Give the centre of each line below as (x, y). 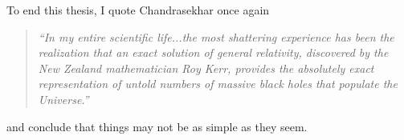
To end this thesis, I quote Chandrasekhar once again (138, 10)
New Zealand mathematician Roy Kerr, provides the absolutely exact (206, 68)
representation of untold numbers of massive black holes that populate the (218, 84)
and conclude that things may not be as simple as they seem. (157, 126)
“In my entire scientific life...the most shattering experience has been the (216, 36)
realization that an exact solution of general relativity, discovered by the (213, 52)
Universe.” (63, 99)
